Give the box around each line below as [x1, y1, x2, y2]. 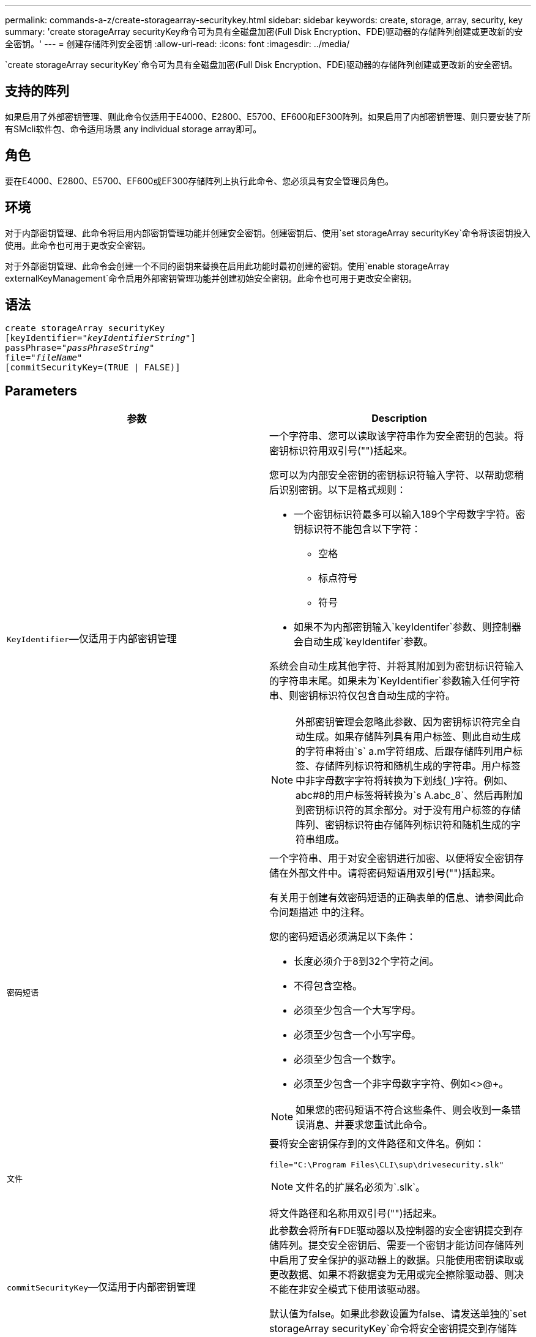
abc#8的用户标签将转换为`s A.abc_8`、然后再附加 [296, 789, 523, 802]
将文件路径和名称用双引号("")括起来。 [269, 1207, 442, 1220]
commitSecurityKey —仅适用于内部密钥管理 [7, 1281, 196, 1294]
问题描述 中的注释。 [279, 906, 370, 919]
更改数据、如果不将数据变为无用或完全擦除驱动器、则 [269, 1268, 515, 1281]
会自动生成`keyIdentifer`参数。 [294, 635, 433, 648]
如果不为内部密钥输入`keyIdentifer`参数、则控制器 [294, 621, 521, 634]
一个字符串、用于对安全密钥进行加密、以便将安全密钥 [269, 852, 515, 865]
